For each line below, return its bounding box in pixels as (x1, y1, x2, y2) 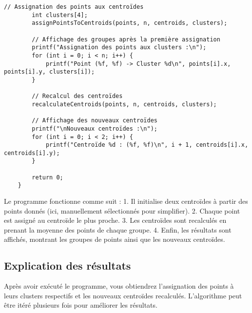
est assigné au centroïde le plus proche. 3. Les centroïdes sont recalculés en (4, 215, 227, 225)
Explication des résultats (4, 258, 131, 273)
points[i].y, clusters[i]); (4, 68, 95, 76)
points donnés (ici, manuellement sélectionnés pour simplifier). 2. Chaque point (4, 205, 240, 215)
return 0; (32, 174, 63, 181)
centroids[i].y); (4, 149, 60, 156)
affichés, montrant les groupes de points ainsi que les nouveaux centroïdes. (4, 234, 225, 244)
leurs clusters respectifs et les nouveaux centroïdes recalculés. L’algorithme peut (4, 290, 242, 300)
